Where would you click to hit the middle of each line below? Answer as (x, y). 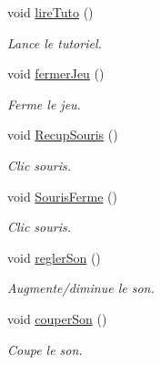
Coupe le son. (45, 349)
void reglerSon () (54, 257)
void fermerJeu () (56, 73)
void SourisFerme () (62, 196)
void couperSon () (57, 318)
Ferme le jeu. (44, 104)
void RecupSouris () (63, 135)
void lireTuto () (50, 12)
